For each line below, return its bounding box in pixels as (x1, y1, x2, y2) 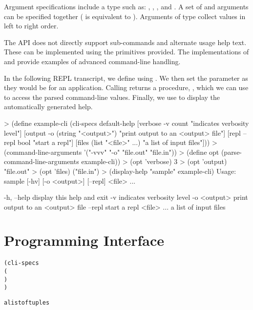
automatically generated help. (4, 101, 93, 112)
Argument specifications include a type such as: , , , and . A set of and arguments (4, 1, 249, 11)
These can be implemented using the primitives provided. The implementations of (4, 47, 249, 57)
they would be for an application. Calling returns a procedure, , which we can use (4, 82, 249, 93)
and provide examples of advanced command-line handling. (4, 56, 181, 66)
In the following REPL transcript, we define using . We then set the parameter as (4, 72, 248, 83)
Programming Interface (4, 230, 164, 250)
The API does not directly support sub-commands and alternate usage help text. (4, 37, 247, 47)
